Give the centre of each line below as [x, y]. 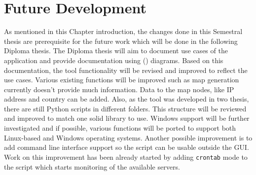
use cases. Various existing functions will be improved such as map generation [122, 80]
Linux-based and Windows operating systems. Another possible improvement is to [128, 137]
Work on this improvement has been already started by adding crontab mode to [126, 157]
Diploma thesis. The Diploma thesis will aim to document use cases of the [116, 51]
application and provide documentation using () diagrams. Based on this [114, 60]
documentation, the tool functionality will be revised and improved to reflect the [126, 70]
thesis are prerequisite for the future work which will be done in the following [121, 41]
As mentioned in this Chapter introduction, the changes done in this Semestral [123, 31]
